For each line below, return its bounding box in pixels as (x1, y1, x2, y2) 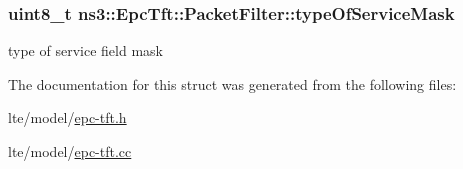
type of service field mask (8, 40, 163, 61)
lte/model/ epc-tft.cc (8, 141, 132, 161)
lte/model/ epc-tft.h (8, 107, 127, 128)
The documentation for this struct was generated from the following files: (8, 73, 457, 94)
